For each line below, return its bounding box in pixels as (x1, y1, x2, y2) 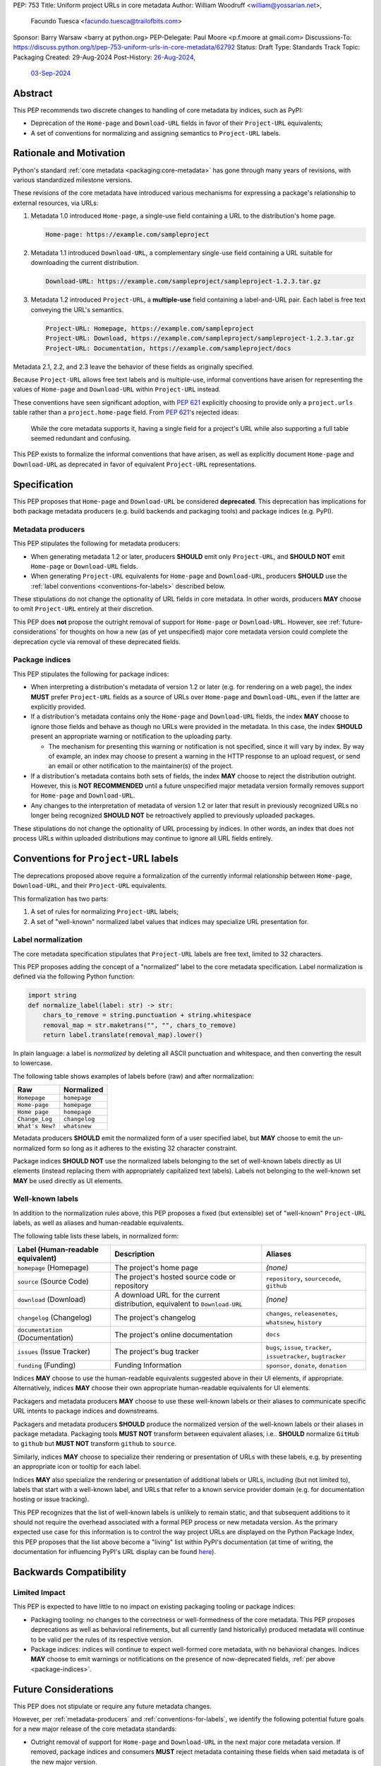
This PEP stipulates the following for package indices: (13, 670, 169, 678)
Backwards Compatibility (13, 1566, 127, 1578)
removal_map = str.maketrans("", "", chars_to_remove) (42, 1021, 236, 1029)
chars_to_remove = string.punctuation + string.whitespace (42, 1011, 252, 1019)
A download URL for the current (114, 1290, 220, 1300)
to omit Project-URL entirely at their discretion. (13, 605, 155, 613)
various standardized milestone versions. (13, 175, 133, 184)
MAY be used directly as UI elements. (13, 1176, 123, 1185)
